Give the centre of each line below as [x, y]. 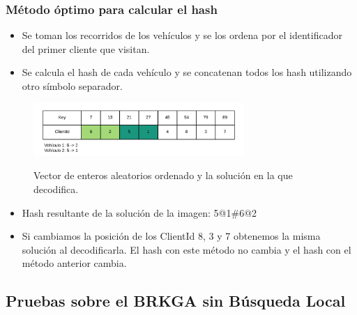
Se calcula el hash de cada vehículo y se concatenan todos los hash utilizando [187, 72]
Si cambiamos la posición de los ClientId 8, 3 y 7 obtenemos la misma [171, 236]
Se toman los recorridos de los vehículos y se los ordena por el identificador [182, 35]
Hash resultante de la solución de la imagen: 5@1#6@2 [139, 212]
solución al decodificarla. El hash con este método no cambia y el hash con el [187, 249]
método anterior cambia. [74, 263]
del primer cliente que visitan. [86, 48]
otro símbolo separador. [72, 86]
